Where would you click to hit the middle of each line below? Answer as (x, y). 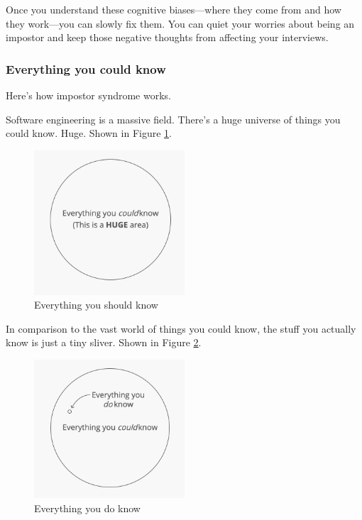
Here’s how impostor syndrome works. (89, 95)
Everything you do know (87, 508)
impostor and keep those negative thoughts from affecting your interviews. (167, 37)
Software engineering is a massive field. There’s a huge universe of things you (173, 119)
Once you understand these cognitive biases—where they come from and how (174, 9)
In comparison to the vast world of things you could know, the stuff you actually (181, 328)
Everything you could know (86, 68)
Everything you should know (96, 305)
